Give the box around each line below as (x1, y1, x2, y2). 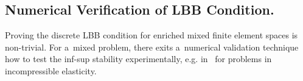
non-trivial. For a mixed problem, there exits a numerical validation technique (5, 40, 299, 53)
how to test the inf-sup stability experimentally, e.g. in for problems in (5, 52, 272, 65)
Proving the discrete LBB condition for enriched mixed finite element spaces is (5, 29, 298, 41)
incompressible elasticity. (5, 64, 97, 77)
